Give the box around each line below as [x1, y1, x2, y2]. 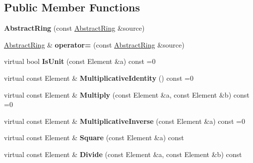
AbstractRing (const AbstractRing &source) [4, 23, 145, 33]
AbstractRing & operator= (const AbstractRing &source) [4, 39, 185, 50]
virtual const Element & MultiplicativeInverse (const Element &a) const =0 [4, 115, 245, 126]
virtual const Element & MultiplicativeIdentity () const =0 [4, 72, 193, 83]
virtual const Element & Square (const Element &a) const [4, 132, 184, 143]
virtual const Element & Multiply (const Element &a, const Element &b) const [4, 89, 250, 100]
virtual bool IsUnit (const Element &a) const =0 [4, 56, 156, 66]
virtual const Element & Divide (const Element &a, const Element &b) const [4, 149, 242, 159]
